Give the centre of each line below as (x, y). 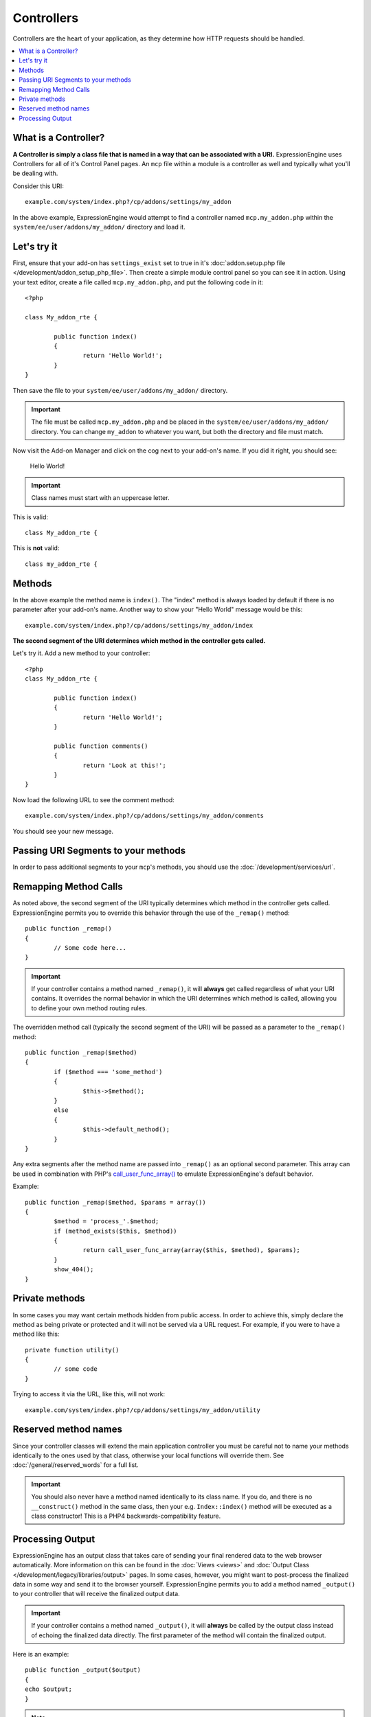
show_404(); (74, 1270)
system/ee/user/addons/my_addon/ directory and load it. (99, 227)
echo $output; (48, 1689)
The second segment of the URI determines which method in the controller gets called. (139, 640)
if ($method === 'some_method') (108, 1072)
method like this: (36, 1334)
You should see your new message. (63, 831)
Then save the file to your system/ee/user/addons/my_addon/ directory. (120, 390)
